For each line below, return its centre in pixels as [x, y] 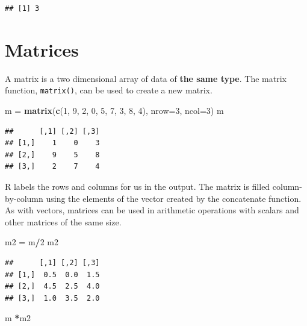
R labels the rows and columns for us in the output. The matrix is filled [138, 186]
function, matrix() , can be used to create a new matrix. [109, 90]
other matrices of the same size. [63, 221]
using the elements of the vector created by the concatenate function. [174, 198]
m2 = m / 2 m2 [32, 242]
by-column [24, 198]
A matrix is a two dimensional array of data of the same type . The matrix [146, 78]
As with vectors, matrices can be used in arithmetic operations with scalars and [152, 210]
